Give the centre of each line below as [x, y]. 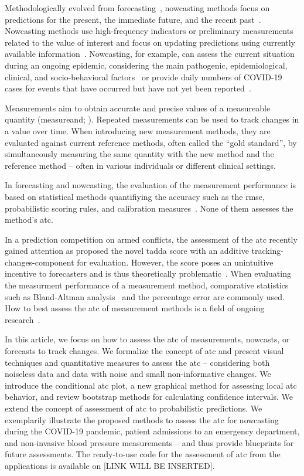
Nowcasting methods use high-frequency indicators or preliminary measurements [149, 31]
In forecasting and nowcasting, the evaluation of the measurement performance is [151, 185]
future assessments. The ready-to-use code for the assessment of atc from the [143, 454]
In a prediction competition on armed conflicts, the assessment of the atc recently [151, 239]
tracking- [267, 251]
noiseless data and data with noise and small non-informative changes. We [138, 374]
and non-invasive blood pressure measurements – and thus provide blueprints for [149, 442]
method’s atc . [29, 220]
